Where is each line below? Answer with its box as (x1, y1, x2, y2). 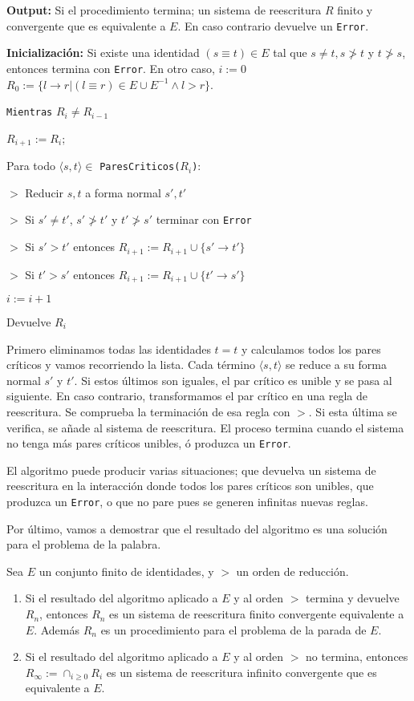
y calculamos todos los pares (241, 340, 381, 357)
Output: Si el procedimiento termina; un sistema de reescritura (6, 2, 322, 18)
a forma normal (85, 184, 161, 201)
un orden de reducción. (236, 562, 349, 579)
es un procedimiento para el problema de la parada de (100, 621, 367, 638)
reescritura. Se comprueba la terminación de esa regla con (6, 403, 290, 419)
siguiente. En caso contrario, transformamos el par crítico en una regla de (6, 387, 367, 404)
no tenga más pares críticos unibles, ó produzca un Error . (6, 435, 291, 452)
